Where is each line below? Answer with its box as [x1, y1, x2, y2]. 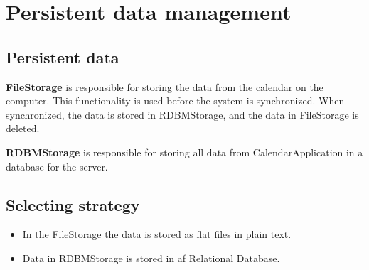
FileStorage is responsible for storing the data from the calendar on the [6, 79, 323, 94]
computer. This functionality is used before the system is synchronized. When [6, 93, 345, 108]
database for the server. [6, 158, 108, 173]
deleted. [6, 121, 40, 136]
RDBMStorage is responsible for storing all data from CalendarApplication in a [6, 144, 363, 159]
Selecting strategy [6, 193, 140, 215]
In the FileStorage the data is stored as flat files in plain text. [22, 227, 292, 242]
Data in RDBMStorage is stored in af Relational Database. [22, 250, 280, 265]
